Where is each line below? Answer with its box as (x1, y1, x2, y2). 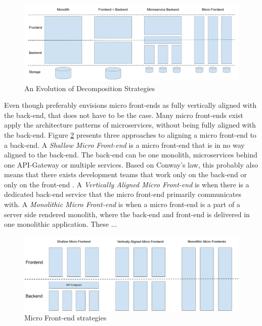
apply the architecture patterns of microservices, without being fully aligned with (4, 119, 256, 130)
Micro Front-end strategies (24, 312, 107, 323)
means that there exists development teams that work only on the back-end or (4, 169, 247, 180)
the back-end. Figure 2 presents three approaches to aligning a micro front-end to (4, 129, 256, 140)
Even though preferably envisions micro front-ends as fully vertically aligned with (4, 100, 256, 110)
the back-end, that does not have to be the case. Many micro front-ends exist (4, 109, 243, 120)
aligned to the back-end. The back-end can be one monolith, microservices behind (4, 149, 257, 160)
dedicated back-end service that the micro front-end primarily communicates (4, 189, 241, 199)
